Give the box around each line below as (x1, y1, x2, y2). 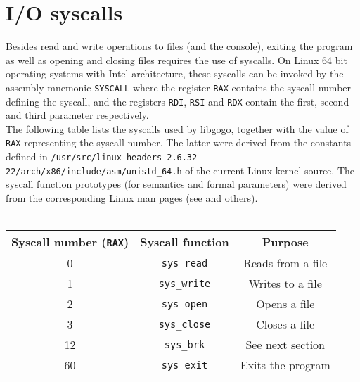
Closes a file (256, 316, 315, 333)
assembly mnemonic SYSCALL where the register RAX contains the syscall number (6, 79, 352, 94)
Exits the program (240, 357, 330, 374)
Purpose (262, 234, 309, 250)
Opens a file (256, 295, 315, 312)
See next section (245, 336, 325, 353)
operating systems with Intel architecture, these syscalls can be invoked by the (6, 66, 344, 81)
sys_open (161, 298, 208, 310)
